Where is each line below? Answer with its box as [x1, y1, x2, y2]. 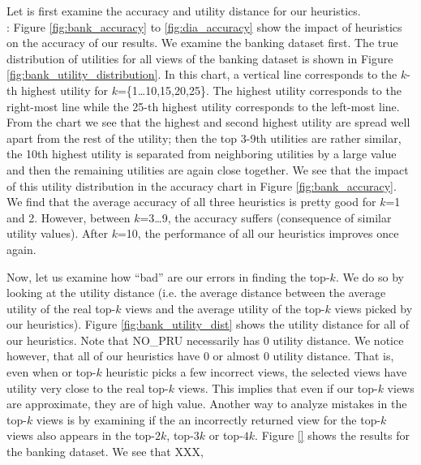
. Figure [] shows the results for [255, 427, 410, 444]
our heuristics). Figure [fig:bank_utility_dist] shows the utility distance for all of [6, 316, 409, 333]
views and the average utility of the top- [125, 299, 325, 316]
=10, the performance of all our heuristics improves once [117, 225, 399, 242]
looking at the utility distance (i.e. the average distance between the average [6, 284, 386, 301]
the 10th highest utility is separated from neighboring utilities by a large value [6, 145, 397, 162]
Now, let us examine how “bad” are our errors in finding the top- [6, 268, 330, 285]
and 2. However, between [6, 209, 131, 226]
